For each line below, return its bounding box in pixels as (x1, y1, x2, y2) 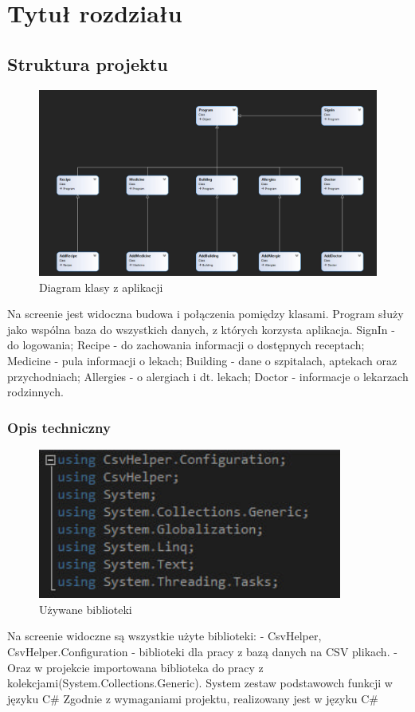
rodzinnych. (7, 384, 64, 400)
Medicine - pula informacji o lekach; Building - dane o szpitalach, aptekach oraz (7, 352, 397, 369)
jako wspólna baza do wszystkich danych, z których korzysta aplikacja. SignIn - (7, 321, 395, 337)
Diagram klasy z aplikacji (39, 278, 163, 295)
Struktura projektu (7, 51, 168, 76)
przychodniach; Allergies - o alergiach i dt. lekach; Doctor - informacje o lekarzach (7, 368, 409, 384)
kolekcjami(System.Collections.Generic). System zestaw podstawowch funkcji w (7, 675, 393, 691)
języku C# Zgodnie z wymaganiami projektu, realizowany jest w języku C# (7, 690, 379, 706)
